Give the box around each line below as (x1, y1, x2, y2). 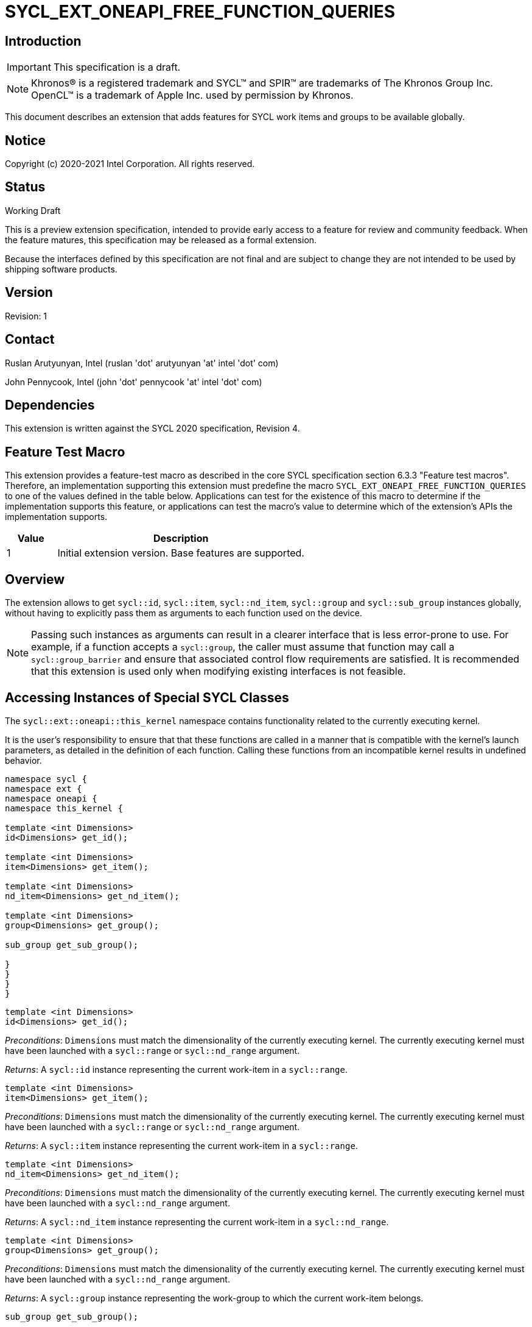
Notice (5, 132, 46, 148)
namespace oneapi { (5, 793, 97, 803)
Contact (5, 332, 55, 347)
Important (7, 61, 51, 74)
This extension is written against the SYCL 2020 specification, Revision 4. (5, 423, 300, 434)
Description (153, 532, 209, 545)
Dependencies (5, 397, 95, 413)
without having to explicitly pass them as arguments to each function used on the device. (5, 608, 362, 619)
